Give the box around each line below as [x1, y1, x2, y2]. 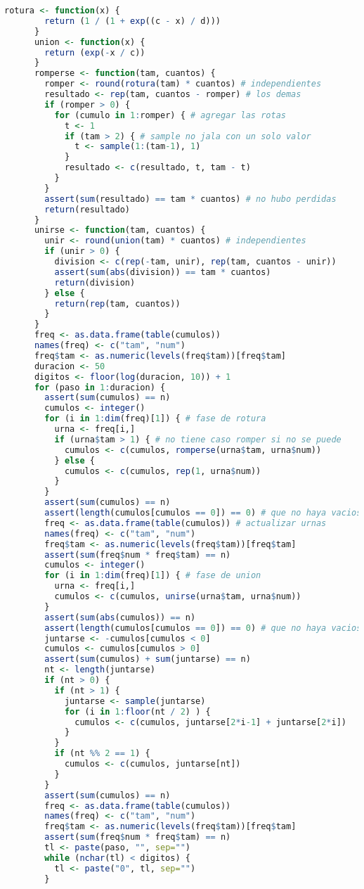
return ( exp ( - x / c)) [44, 47, 145, 58]
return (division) [54, 277, 136, 288]
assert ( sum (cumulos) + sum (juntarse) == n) [44, 654, 251, 665]
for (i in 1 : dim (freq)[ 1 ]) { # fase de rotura [44, 414, 266, 424]
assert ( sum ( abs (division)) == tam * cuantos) [54, 267, 271, 277]
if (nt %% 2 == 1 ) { [54, 748, 150, 759]
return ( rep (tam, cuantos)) [54, 298, 181, 309]
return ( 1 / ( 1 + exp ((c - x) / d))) [44, 15, 221, 26]
